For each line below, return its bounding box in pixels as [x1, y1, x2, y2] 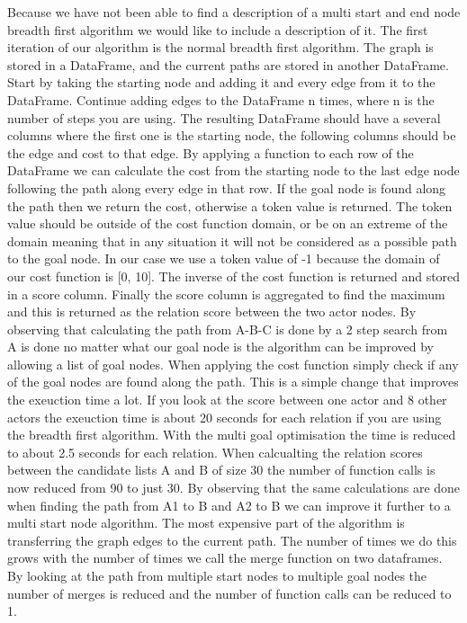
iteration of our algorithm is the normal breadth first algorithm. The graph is [7, 38, 434, 57]
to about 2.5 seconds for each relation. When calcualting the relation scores [7, 442, 423, 461]
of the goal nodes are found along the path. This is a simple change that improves [7, 372, 459, 391]
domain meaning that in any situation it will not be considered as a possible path [7, 231, 457, 250]
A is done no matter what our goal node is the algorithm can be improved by [7, 337, 434, 356]
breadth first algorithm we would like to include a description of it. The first [7, 20, 428, 39]
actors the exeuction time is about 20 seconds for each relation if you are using [7, 407, 442, 426]
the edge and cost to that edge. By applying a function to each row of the [7, 143, 414, 162]
